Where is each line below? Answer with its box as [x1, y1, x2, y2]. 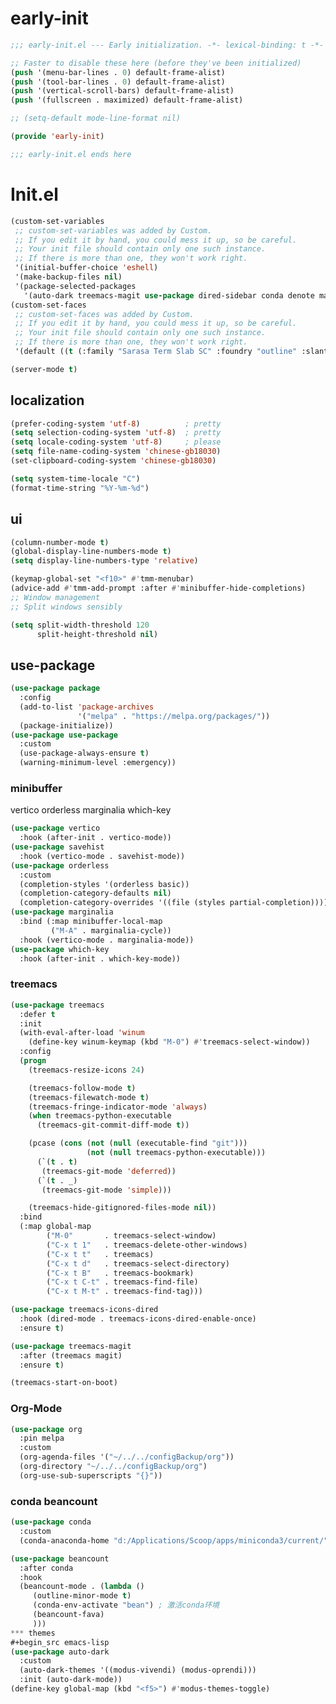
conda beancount [10, 1494, 98, 1508]
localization [10, 392, 85, 409]
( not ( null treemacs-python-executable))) [86, 1148, 267, 1158]
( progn [19, 1056, 47, 1066]
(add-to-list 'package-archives [19, 702, 155, 712]
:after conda [19, 1563, 74, 1573]
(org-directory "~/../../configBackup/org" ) [19, 1462, 208, 1472]
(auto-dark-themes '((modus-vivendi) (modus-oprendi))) [19, 1665, 257, 1676]
